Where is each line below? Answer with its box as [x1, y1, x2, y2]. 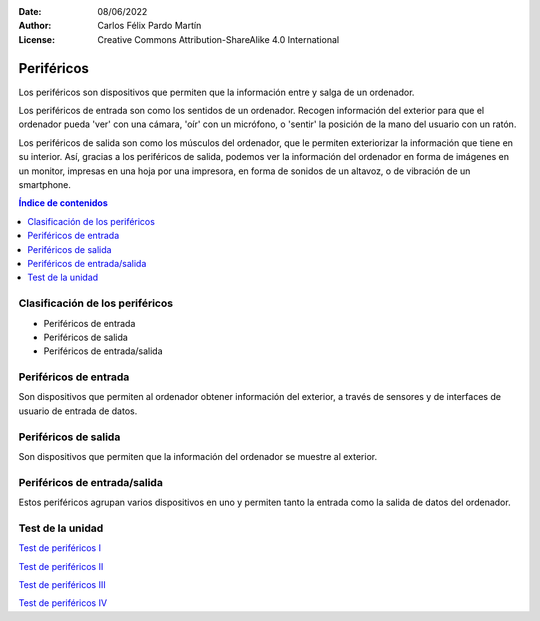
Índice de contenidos [18, 197, 109, 209]
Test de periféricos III [18, 579, 106, 591]
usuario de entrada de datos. [18, 405, 138, 417]
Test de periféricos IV [18, 597, 108, 609]
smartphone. [18, 179, 72, 191]
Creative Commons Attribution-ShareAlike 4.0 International [97, 33, 340, 45]
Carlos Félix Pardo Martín [97, 20, 202, 32]
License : [18, 33, 55, 45]
